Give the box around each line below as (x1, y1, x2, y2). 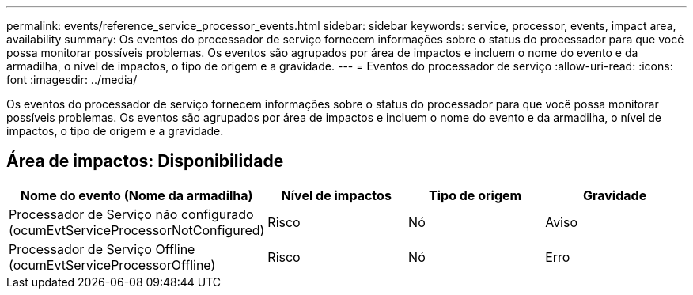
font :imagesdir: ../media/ (6, 73, 138, 86)
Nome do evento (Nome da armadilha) (20, 187, 253, 203)
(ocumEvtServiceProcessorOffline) (9, 256, 216, 273)
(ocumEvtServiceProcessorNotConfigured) (9, 221, 265, 238)
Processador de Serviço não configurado (9, 206, 254, 222)
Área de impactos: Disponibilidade (6, 151, 284, 172)
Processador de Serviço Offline (9, 240, 195, 257)
